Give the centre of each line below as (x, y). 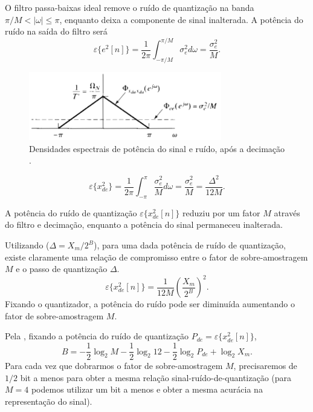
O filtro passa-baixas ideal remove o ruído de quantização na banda (130, 7)
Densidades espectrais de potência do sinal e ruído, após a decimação (157, 148)
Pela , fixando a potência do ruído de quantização (97, 336)
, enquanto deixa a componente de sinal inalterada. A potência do (181, 19)
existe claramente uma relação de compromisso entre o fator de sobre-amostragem (156, 257)
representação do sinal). (49, 401)
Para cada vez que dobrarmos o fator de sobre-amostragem (114, 366)
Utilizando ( (27, 245)
